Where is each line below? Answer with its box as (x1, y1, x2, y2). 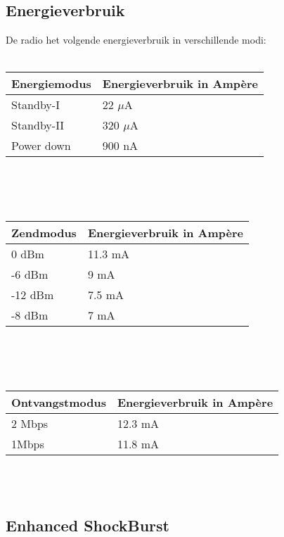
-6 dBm (11, 266, 49, 283)
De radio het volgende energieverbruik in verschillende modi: (6, 32, 266, 47)
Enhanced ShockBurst (6, 514, 169, 536)
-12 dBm (11, 286, 54, 303)
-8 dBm (11, 307, 49, 324)
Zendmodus (11, 225, 77, 241)
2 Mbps (11, 415, 49, 431)
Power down (11, 137, 71, 154)
